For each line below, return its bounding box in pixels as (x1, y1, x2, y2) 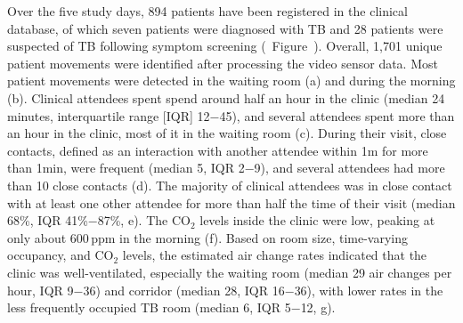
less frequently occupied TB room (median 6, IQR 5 (7, 298, 291, 317)
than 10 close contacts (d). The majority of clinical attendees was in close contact (7, 175, 452, 194)
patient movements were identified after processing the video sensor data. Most (7, 53, 438, 72)
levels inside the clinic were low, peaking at (199, 211, 435, 230)
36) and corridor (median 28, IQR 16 (83, 280, 285, 299)
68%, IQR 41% (7, 211, 88, 230)
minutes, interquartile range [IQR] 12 (7, 106, 210, 125)
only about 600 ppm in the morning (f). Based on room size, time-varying (7, 228, 409, 246)
